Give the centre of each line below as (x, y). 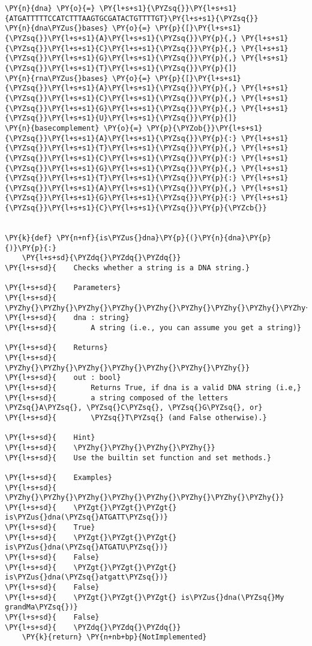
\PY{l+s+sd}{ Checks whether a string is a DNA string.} (127, 268)
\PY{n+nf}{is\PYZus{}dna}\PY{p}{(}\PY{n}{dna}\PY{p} (163, 238)
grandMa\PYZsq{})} (41, 607)
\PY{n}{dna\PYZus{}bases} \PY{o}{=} (78, 28)
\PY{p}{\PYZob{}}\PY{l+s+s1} (205, 128)
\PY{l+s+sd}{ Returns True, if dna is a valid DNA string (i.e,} (153, 387)
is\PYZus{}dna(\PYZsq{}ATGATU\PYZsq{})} (87, 547)
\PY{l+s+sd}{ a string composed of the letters (117, 398)
